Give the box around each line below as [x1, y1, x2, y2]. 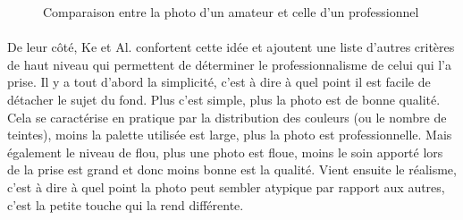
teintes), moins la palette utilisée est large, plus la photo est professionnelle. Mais [7, 125, 452, 144]
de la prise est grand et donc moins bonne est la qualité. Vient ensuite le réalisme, [7, 160, 457, 179]
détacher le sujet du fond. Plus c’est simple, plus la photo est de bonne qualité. [7, 89, 441, 108]
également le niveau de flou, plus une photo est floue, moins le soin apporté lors [7, 142, 443, 161]
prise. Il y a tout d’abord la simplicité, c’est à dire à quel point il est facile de [7, 72, 431, 91]
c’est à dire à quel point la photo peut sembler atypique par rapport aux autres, [7, 177, 445, 196]
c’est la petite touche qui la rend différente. [7, 195, 244, 214]
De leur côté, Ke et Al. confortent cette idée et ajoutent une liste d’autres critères [7, 38, 455, 56]
